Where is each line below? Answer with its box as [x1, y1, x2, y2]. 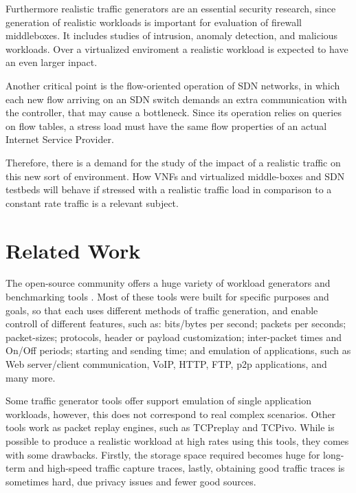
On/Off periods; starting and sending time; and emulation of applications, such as [5, 343, 351, 358]
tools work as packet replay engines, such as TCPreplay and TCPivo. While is [5, 420, 335, 435]
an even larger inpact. [5, 55, 98, 69]
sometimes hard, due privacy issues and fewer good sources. [5, 474, 256, 488]
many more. [5, 370, 56, 384]
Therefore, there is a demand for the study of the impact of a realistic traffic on [5, 155, 341, 169]
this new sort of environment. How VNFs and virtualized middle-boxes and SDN [5, 168, 345, 183]
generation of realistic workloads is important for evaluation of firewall [5, 14, 302, 29]
